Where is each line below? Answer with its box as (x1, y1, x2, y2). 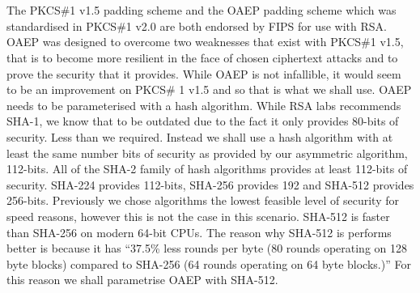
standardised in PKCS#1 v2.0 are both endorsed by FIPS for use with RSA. (6, 17, 387, 34)
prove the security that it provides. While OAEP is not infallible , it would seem (6, 65, 401, 82)
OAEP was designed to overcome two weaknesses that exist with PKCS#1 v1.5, (6, 33, 404, 50)
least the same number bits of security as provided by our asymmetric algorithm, (6, 144, 408, 161)
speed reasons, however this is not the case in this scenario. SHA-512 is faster (6, 207, 390, 224)
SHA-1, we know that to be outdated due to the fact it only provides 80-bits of (6, 113, 399, 130)
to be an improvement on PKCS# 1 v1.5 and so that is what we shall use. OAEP (6, 81, 412, 98)
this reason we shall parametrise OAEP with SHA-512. (6, 271, 278, 288)
